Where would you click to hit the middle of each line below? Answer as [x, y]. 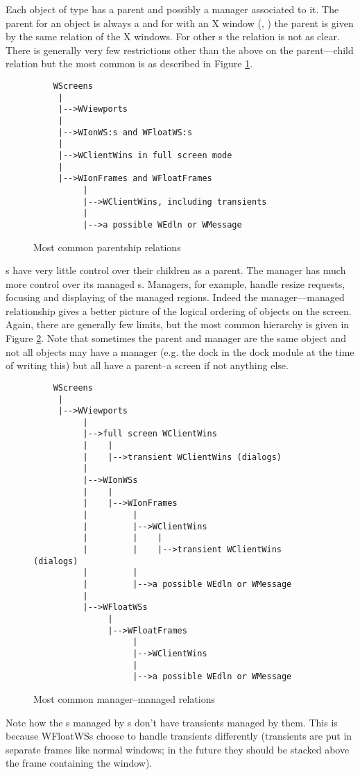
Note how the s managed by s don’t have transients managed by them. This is [172, 722]
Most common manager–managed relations [124, 698]
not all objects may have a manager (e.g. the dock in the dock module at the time [180, 351]
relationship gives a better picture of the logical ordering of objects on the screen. [179, 310]
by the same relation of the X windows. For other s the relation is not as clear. [173, 36]
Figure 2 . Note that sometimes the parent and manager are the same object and [176, 338]
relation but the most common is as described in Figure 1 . [129, 63]
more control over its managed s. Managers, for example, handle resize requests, [175, 283]
